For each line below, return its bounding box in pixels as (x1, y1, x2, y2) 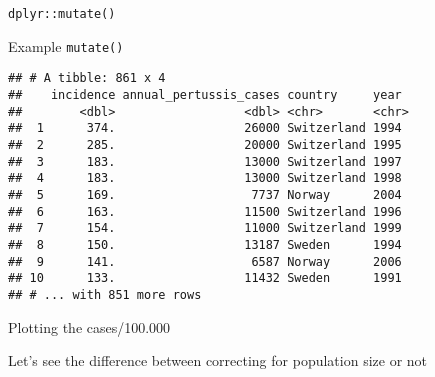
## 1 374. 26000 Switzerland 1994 (8, 121, 402, 136)
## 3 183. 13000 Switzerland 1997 (8, 154, 402, 169)
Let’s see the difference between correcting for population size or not (8, 350, 428, 371)
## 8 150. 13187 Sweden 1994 (8, 237, 402, 252)
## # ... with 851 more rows (8, 287, 202, 302)
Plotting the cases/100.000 (8, 316, 171, 337)
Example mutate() (8, 35, 124, 56)
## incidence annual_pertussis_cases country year (8, 87, 402, 102)
